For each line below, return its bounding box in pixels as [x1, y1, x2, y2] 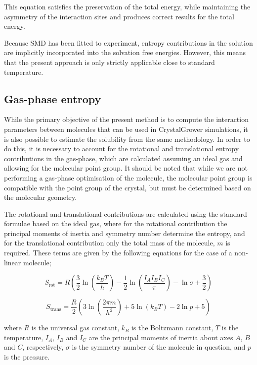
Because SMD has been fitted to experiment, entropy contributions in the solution [4, 37, 253, 48]
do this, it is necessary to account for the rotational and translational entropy [4, 143, 239, 154]
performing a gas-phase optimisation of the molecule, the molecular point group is [4, 172, 253, 182]
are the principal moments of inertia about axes [88, 332, 233, 342]
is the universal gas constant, [31, 322, 120, 333]
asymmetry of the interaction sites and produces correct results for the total [4, 11, 234, 21]
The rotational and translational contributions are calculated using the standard [4, 208, 247, 219]
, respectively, [22, 342, 64, 352]
